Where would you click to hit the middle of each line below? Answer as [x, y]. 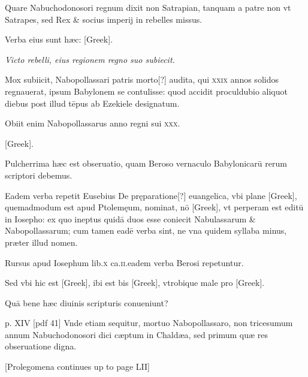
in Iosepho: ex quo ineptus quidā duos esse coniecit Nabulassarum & [130, 218]
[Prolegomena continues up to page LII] [78, 367]
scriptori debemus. [39, 175]
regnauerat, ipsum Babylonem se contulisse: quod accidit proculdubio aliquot [146, 91]
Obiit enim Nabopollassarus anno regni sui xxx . [93, 123]
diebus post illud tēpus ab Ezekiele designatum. [92, 103]
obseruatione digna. [41, 346]
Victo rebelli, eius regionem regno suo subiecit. [90, 59]
